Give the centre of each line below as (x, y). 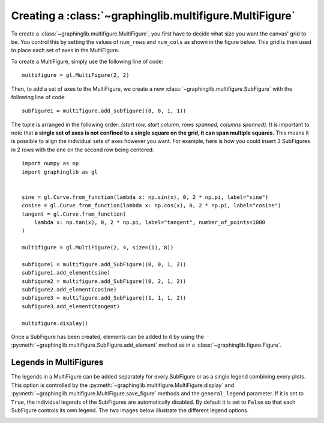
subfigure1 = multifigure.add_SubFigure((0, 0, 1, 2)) (104, 264)
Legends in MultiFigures (57, 363)
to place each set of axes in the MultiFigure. (65, 50)
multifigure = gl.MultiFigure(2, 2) (76, 75)
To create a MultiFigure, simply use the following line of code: (87, 61)
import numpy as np (50, 163)
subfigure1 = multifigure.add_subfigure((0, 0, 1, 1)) (104, 111)
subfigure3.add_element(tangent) (71, 306)
